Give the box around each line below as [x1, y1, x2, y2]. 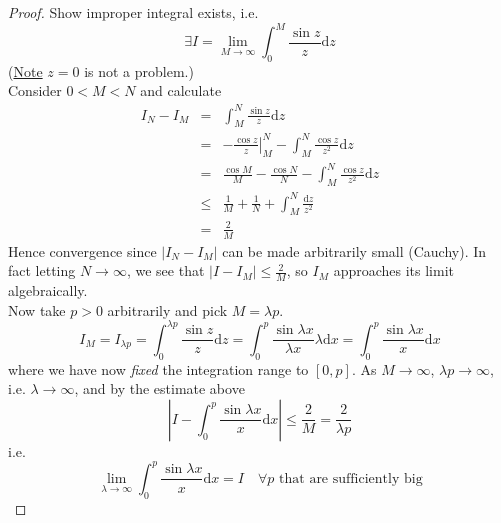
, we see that [126, 260, 205, 281]
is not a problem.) [84, 60, 194, 81]
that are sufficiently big [279, 471, 423, 486]
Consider [8, 80, 62, 101]
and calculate [140, 80, 222, 101]
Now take [8, 299, 66, 320]
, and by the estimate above [74, 378, 245, 399]
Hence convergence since [8, 240, 157, 261]
